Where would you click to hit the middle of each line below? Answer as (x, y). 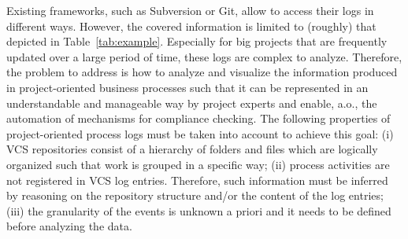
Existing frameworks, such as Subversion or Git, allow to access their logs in (190, 10)
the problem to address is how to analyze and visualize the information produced (202, 72)
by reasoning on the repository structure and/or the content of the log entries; (195, 195)
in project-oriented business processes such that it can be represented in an (187, 87)
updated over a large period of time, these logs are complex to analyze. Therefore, (204, 56)
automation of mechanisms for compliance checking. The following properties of (198, 118)
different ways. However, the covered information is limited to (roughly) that (191, 26)
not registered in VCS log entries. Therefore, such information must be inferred (197, 180)
